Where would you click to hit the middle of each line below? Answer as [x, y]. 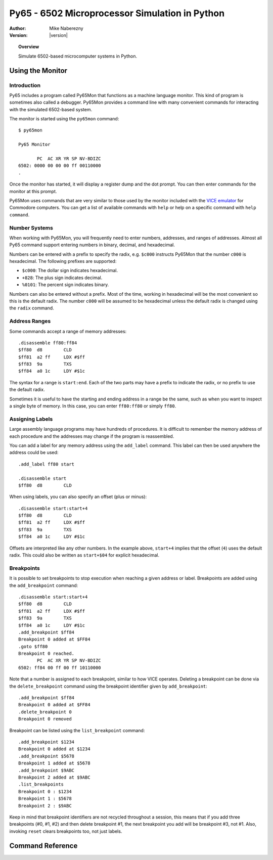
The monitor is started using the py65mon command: [64, 119]
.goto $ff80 [33, 646]
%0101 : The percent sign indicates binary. [65, 285]
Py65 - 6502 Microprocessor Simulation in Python [117, 13]
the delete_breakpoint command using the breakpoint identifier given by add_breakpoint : [108, 686]
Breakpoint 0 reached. [47, 654]
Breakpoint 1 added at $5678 [54, 763]
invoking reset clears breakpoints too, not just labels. [66, 831]
